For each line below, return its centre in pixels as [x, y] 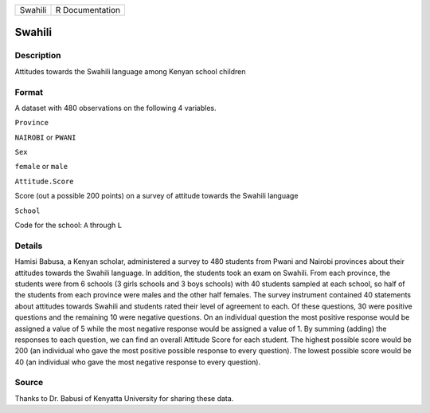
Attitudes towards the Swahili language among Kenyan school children [130, 71]
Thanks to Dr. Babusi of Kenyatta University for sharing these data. [124, 398]
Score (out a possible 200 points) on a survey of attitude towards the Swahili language [156, 196]
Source [29, 383]
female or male [41, 167]
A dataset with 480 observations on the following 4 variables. [115, 108]
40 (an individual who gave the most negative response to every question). [138, 362]
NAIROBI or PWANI [45, 137]
